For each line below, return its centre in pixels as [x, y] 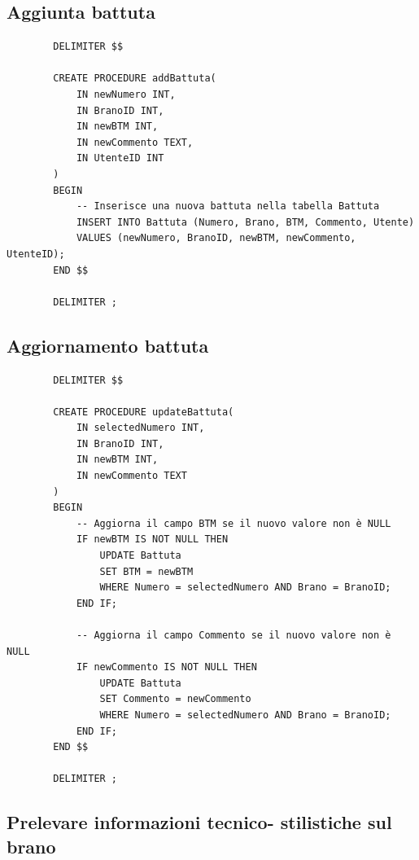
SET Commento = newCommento [175, 699]
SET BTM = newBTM [146, 571]
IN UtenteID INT [120, 158]
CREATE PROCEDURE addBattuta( [135, 79]
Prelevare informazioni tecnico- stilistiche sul [199, 822]
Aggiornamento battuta [108, 345]
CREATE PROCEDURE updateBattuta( [144, 412]
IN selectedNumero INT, [140, 428]
